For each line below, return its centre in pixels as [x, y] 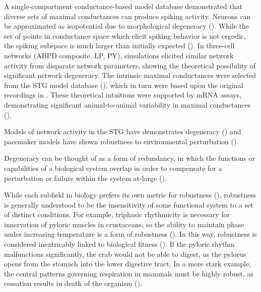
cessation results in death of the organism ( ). [73, 283]
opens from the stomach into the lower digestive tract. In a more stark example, [128, 264]
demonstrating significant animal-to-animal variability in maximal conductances [127, 104]
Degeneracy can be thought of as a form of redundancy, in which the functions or [129, 158]
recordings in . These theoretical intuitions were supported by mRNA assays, [123, 95]
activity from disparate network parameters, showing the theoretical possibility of [130, 65]
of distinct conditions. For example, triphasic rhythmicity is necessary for [117, 214]
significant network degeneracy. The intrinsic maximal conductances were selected [130, 75]
